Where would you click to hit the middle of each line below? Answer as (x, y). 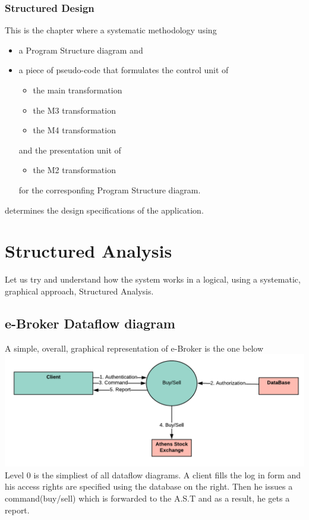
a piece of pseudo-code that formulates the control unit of (124, 70)
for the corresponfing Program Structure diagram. (110, 189)
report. (17, 510)
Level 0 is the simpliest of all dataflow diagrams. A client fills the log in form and (153, 474)
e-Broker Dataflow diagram (90, 323)
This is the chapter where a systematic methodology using (111, 30)
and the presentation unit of (70, 150)
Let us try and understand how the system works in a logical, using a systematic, (153, 279)
